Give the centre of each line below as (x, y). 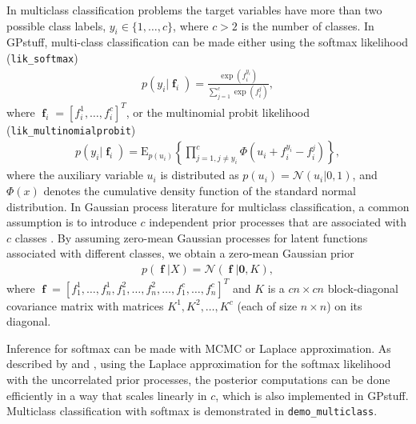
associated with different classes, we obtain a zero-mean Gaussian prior (180, 253)
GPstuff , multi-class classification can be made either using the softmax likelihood (208, 42)
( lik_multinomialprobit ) (71, 129)
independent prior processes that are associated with (278, 222)
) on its (344, 305)
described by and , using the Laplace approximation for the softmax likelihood (199, 364)
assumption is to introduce (72, 222)
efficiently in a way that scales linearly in (107, 395)
